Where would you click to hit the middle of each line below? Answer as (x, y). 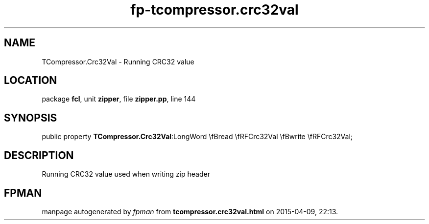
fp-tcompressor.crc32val (214, 10)
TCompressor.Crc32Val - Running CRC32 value (118, 61)
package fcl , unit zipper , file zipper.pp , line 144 (119, 99)
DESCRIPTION (39, 155)
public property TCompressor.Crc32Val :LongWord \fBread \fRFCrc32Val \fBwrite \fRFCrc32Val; (197, 137)
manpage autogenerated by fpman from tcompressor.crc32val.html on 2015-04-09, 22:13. (190, 211)
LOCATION (31, 81)
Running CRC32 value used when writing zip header (126, 174)
